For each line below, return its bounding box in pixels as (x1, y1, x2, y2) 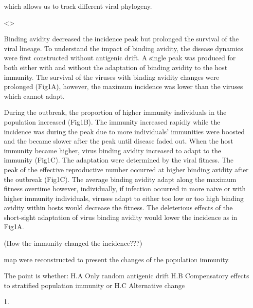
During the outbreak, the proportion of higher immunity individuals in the (4, 107, 227, 117)
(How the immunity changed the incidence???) (4, 238, 143, 248)
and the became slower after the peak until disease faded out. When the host (4, 136, 234, 146)
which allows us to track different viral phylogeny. (4, 1, 152, 11)
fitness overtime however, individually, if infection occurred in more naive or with (4, 183, 246, 194)
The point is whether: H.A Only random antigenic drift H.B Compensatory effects (4, 271, 249, 281)
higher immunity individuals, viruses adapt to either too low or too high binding (4, 193, 244, 203)
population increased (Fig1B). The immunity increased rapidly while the (4, 116, 220, 127)
